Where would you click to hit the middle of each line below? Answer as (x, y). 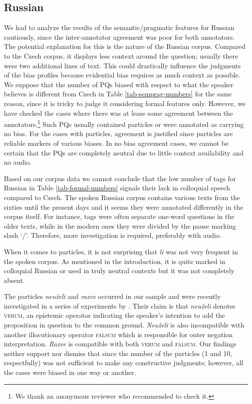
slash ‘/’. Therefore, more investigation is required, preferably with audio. (113, 235)
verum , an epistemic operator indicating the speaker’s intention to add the (115, 315)
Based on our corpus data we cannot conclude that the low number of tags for (120, 178)
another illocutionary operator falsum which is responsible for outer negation (118, 334)
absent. (15, 280)
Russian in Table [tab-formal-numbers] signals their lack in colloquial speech (117, 188)
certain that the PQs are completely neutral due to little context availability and (124, 152)
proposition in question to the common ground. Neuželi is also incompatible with (124, 325)
